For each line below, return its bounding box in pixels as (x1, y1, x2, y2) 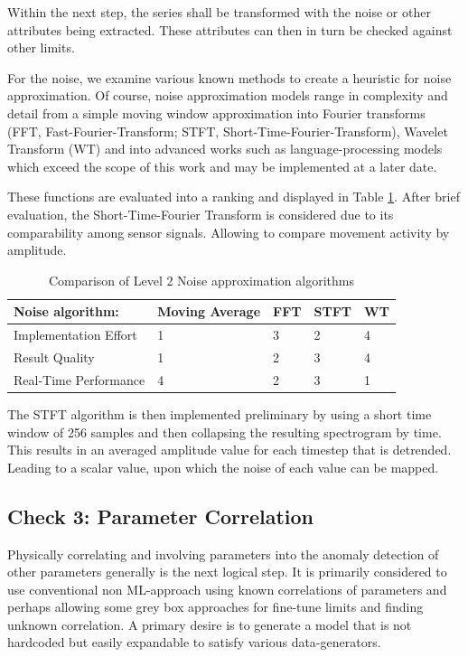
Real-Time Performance (14, 370, 145, 389)
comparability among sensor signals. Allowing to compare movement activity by (7, 222, 450, 241)
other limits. (7, 38, 75, 57)
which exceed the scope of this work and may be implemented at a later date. (7, 156, 437, 175)
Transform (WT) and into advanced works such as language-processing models (7, 139, 443, 158)
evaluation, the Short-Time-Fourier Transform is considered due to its (7, 204, 394, 223)
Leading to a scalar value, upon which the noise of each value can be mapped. (7, 457, 439, 476)
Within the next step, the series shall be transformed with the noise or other (7, 3, 431, 21)
